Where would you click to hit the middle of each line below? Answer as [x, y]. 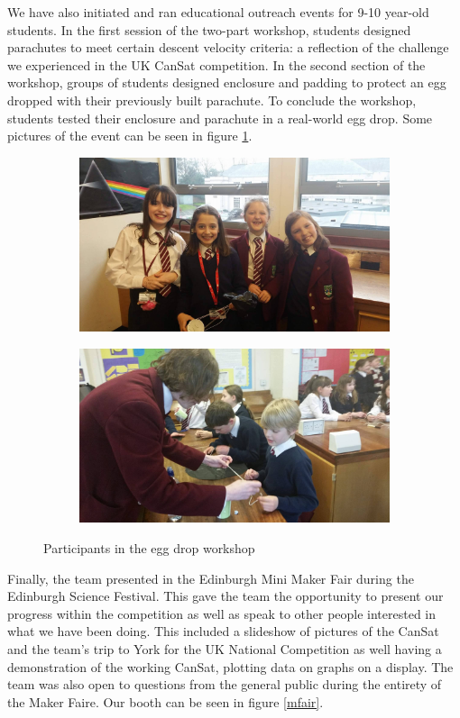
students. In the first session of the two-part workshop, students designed [209, 29]
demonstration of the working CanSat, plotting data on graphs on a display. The [230, 666]
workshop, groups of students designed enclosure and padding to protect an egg [227, 82]
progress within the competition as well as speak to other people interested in [222, 613]
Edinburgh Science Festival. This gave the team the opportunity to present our [225, 596]
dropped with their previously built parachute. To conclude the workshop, [212, 100]
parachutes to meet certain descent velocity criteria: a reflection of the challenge [228, 47]
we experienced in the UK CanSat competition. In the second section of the [216, 64]
